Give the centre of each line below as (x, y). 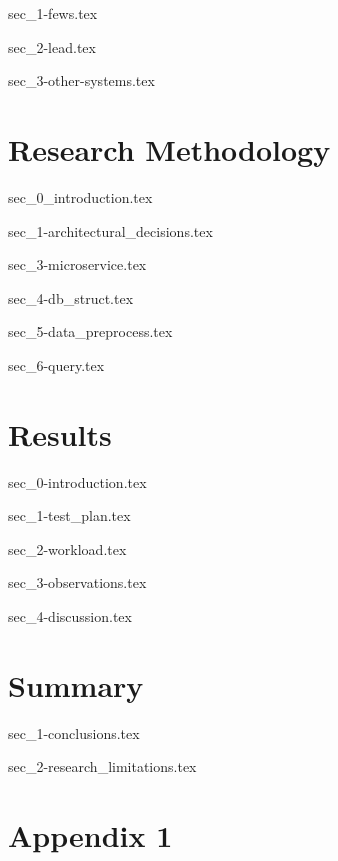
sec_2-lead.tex (52, 46)
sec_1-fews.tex (53, 13)
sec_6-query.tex (56, 364)
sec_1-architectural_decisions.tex (110, 230)
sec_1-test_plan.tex (69, 515)
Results (60, 433)
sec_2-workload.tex (67, 548)
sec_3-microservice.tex (77, 264)
